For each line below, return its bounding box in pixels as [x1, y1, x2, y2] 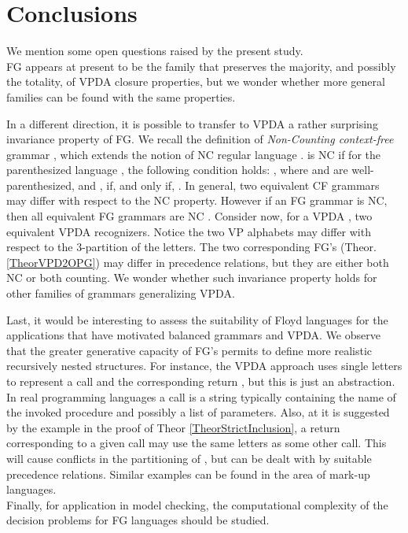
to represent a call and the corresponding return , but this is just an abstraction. [6, 373, 395, 389]
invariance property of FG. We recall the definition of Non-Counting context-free [6, 131, 394, 147]
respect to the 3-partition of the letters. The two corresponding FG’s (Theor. [6, 239, 377, 255]
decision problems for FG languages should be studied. [6, 512, 270, 528]
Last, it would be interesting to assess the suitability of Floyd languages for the [6, 311, 388, 328]
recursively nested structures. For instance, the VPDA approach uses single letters [6, 357, 402, 374]
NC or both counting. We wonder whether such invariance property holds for [6, 269, 377, 286]
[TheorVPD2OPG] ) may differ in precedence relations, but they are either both [6, 254, 389, 270]
